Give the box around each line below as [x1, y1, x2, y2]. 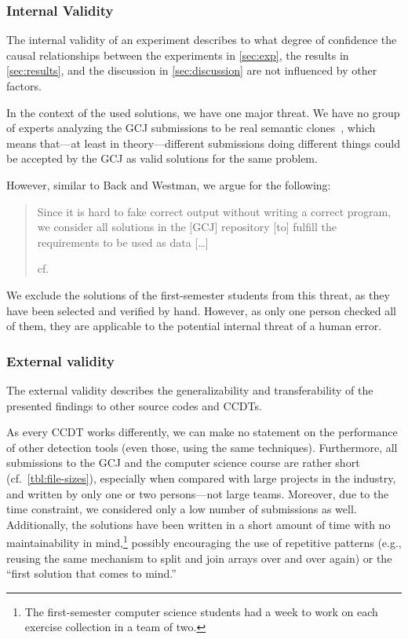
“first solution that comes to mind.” [6, 565, 177, 582]
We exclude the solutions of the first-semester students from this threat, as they [6, 286, 390, 303]
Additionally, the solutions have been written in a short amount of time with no [6, 516, 391, 532]
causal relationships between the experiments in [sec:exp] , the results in [6, 46, 349, 63]
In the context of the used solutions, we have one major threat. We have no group [6, 104, 400, 120]
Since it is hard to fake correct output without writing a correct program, [37, 203, 392, 219]
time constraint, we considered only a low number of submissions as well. [6, 501, 357, 517]
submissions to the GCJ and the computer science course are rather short [6, 454, 360, 471]
